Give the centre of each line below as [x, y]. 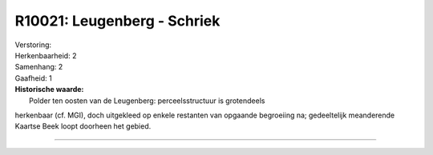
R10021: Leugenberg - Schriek [117, 21]
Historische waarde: [49, 89]
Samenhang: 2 [39, 67]
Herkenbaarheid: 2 [46, 55]
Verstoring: [33, 45]
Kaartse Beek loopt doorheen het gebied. [83, 126]
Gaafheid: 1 [33, 78]
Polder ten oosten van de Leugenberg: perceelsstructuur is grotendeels [147, 101]
